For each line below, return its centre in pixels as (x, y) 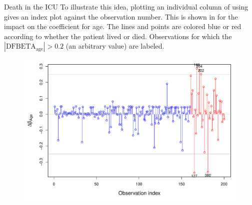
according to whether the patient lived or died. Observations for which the (118, 36)
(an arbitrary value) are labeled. (115, 46)
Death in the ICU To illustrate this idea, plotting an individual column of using (126, 7)
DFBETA (21, 47)
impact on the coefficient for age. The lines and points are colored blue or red (123, 26)
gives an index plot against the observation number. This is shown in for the (121, 16)
